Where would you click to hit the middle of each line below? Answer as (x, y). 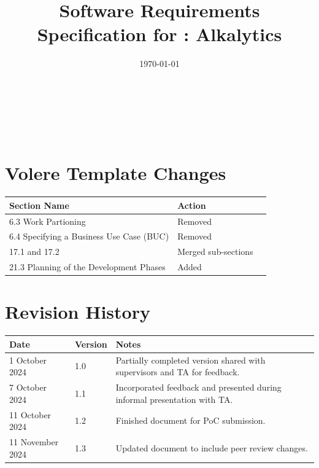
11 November (34, 441)
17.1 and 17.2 (34, 252)
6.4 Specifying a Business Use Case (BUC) (89, 236)
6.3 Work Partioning (48, 221)
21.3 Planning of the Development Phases (87, 267)
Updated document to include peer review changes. (212, 447)
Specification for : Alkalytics (159, 34)
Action (192, 205)
